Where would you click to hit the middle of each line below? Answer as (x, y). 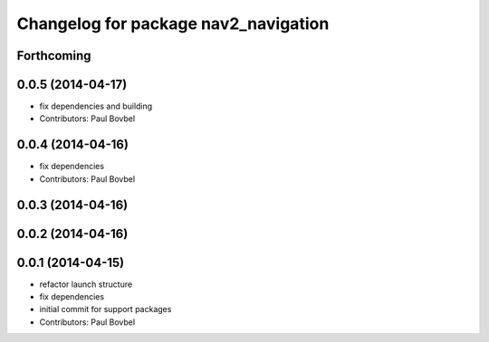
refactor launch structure (86, 284)
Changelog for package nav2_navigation (173, 24)
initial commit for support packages (105, 309)
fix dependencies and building (96, 106)
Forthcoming (54, 56)
